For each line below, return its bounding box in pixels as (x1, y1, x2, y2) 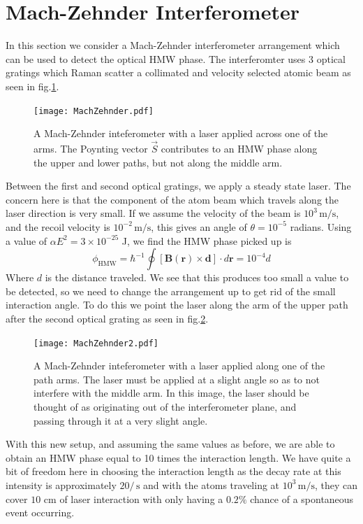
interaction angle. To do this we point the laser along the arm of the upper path (6, 297, 348, 312)
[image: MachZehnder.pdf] (34, 106, 154, 116)
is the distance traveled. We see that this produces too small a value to (45, 270, 349, 285)
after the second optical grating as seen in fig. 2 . (6, 311, 209, 325)
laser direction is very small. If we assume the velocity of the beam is (6, 206, 301, 220)
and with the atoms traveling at (143, 477, 280, 492)
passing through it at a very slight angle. (34, 413, 208, 427)
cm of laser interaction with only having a (43, 491, 223, 506)
